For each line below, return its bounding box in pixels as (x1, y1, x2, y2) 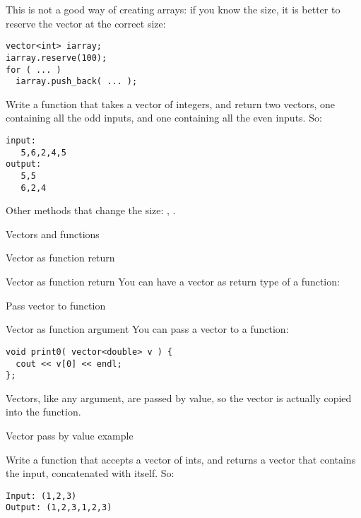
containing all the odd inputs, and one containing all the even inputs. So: (6, 110, 322, 125)
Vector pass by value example (6, 428, 134, 442)
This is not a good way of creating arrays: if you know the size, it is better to (6, 2, 341, 16)
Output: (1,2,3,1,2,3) (6, 502, 112, 513)
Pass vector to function (6, 298, 106, 312)
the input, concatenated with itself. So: (6, 466, 174, 481)
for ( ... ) (6, 64, 61, 75)
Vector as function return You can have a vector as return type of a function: (6, 274, 340, 289)
